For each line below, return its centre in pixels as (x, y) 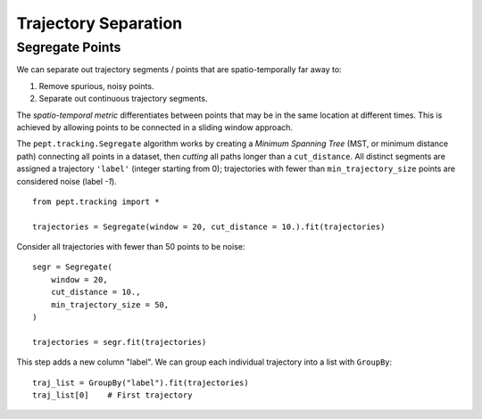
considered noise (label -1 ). (67, 181)
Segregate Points (69, 47)
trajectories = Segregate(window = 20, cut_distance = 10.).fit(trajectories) (209, 226)
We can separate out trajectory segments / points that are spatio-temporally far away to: (179, 70)
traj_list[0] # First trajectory (112, 395)
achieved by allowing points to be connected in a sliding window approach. (155, 127)
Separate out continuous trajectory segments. (123, 99)
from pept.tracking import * (96, 201)
